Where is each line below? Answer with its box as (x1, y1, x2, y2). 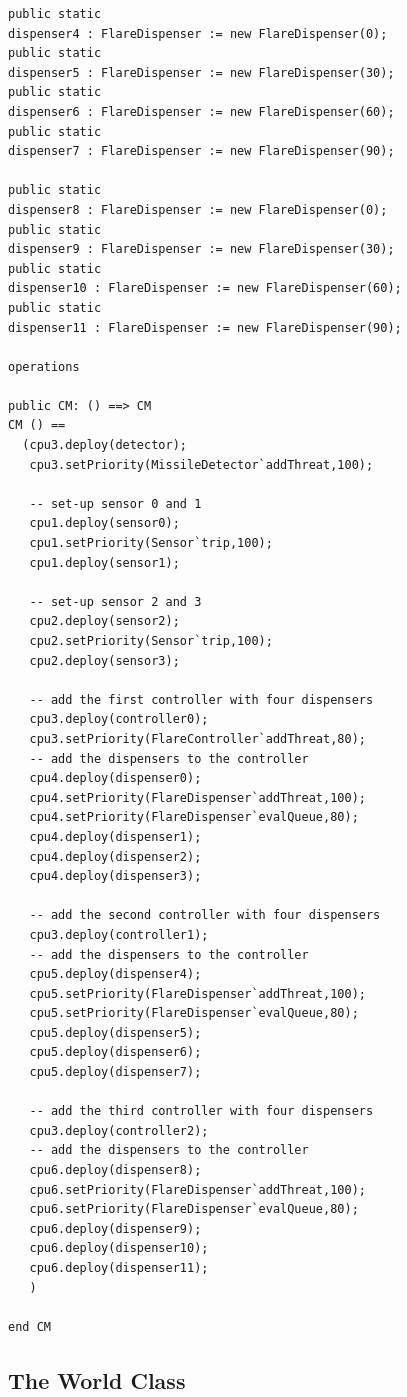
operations (8, 359, 80, 374)
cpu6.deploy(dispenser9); (29, 1221, 202, 1236)
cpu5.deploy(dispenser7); (29, 1065, 202, 1080)
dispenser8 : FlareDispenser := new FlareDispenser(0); (8, 202, 388, 217)
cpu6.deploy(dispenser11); (29, 1261, 209, 1275)
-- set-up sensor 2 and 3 (29, 594, 202, 609)
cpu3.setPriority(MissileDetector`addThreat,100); (29, 457, 374, 472)
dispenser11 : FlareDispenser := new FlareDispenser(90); (8, 320, 402, 335)
